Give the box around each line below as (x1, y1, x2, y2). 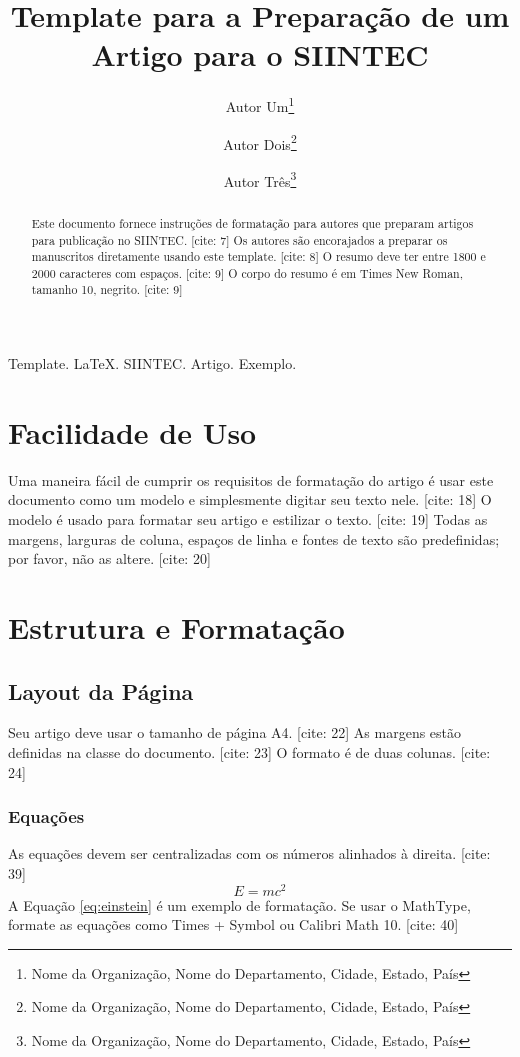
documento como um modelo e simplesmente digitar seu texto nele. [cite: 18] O (8, 489, 492, 510)
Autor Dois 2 (223, 130, 297, 154)
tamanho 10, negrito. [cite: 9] (31, 281, 183, 298)
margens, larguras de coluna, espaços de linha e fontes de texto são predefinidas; (8, 528, 500, 549)
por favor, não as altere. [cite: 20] (8, 548, 211, 569)
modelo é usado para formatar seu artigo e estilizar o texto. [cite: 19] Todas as (8, 509, 488, 530)
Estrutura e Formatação (8, 607, 345, 648)
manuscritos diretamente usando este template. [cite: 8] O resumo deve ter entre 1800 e (31, 248, 486, 265)
